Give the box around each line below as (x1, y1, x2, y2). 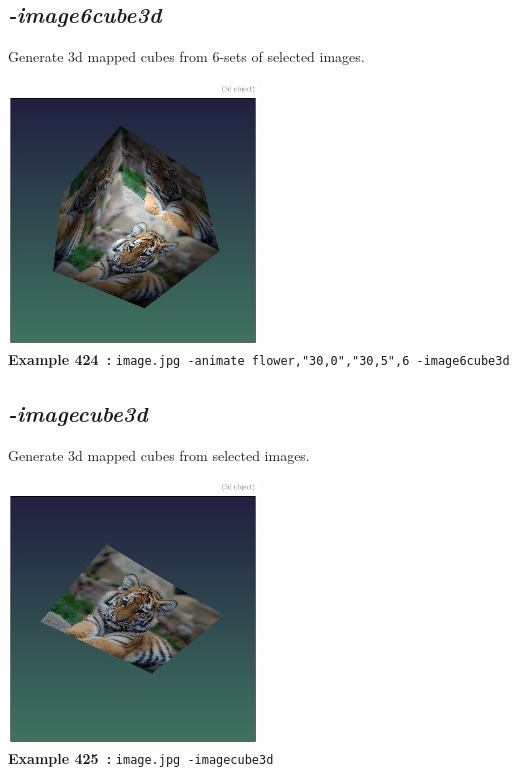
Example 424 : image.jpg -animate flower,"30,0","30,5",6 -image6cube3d (8, 348, 510, 369)
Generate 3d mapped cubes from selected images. (8, 444, 310, 465)
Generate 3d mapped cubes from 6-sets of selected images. (8, 46, 365, 67)
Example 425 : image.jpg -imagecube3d (8, 747, 274, 768)
